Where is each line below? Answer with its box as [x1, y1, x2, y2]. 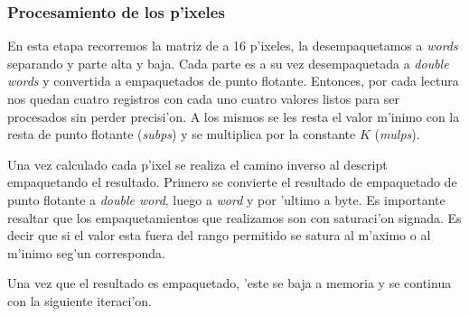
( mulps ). [374, 125, 420, 144]
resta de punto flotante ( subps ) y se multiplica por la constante [7, 125, 356, 144]
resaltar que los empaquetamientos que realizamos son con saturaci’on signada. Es [7, 208, 462, 227]
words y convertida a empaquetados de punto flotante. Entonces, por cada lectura [7, 71, 459, 90]
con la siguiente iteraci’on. [7, 291, 152, 310]
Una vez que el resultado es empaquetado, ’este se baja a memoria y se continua [7, 274, 452, 293]
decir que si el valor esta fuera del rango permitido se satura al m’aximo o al [7, 226, 431, 245]
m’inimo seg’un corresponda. [7, 243, 165, 262]
